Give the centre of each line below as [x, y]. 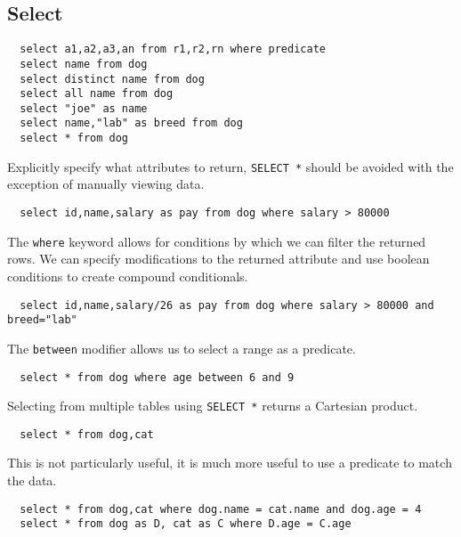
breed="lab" [42, 320]
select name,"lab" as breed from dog [131, 123]
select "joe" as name [84, 108]
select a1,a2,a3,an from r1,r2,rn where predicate [173, 49]
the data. [32, 480]
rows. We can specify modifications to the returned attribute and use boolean [218, 259]
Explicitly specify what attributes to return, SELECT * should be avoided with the [230, 166]
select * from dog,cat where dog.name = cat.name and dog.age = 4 [221, 509]
